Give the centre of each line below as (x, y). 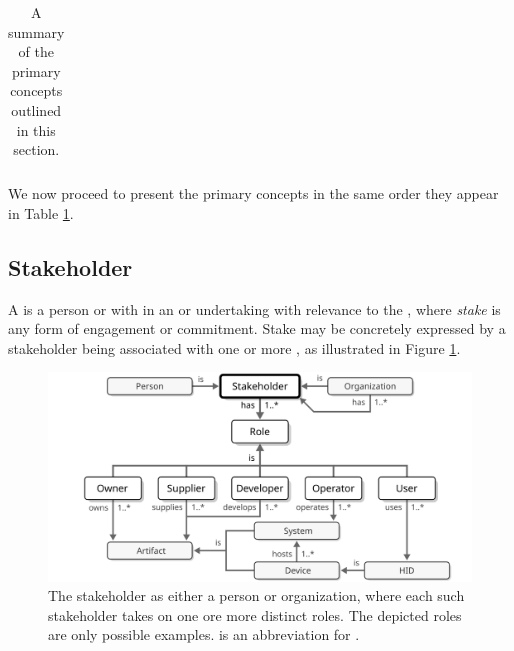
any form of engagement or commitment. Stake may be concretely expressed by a (257, 328)
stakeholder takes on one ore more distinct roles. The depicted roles (255, 614)
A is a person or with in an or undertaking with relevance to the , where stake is (254, 308)
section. (36, 149)
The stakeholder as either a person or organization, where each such (256, 595)
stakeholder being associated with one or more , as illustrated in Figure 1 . (234, 347)
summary (36, 31)
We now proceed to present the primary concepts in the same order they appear (253, 193)
